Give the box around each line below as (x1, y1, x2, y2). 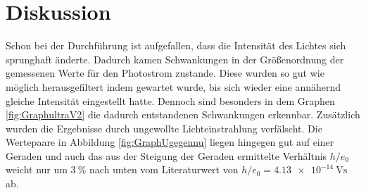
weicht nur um (6, 162, 68, 177)
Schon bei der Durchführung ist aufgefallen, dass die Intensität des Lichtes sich (6, 38, 346, 53)
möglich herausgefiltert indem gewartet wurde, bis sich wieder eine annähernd (6, 79, 341, 94)
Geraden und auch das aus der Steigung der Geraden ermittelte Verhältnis (6, 148, 327, 163)
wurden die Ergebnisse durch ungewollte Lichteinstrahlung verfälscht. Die (6, 120, 322, 135)
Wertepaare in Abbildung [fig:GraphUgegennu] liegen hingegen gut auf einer (6, 135, 334, 149)
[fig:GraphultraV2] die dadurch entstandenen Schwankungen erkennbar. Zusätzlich (6, 107, 360, 122)
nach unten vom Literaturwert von (89, 162, 239, 177)
